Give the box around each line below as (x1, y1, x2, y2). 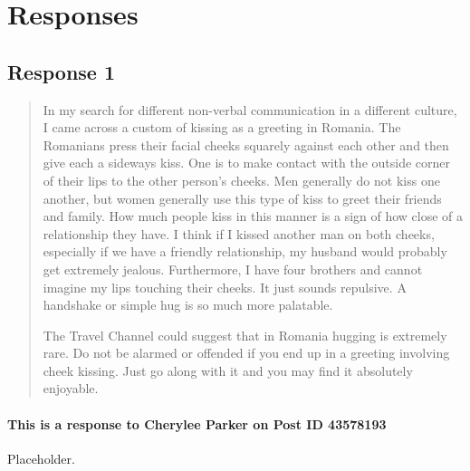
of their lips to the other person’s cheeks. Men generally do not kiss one (43, 170, 440, 189)
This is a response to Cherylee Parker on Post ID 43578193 (7, 414, 387, 433)
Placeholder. (7, 448, 75, 467)
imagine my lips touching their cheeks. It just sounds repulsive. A (43, 277, 407, 296)
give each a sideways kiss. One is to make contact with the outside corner (43, 153, 451, 172)
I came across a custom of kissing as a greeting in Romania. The (43, 118, 401, 137)
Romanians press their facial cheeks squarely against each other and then (43, 135, 449, 154)
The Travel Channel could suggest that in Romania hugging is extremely (43, 325, 447, 344)
